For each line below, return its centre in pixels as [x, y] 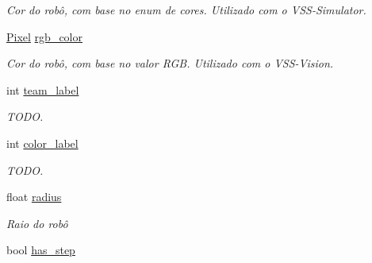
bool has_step [41, 250]
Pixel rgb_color [44, 36]
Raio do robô [37, 223]
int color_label [42, 143]
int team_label [43, 89]
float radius [34, 197]
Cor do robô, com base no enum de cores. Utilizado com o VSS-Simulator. [186, 10]
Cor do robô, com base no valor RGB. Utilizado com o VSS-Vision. [170, 63]
